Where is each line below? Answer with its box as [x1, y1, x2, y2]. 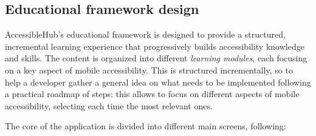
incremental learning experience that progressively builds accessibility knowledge [5, 39, 304, 52]
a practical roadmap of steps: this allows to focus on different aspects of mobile [5, 87, 300, 100]
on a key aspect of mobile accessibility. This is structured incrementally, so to [5, 63, 293, 76]
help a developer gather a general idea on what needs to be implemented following [5, 75, 311, 88]
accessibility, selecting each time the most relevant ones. [5, 99, 213, 112]
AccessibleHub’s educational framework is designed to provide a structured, [5, 28, 286, 41]
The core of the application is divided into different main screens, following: [5, 120, 286, 132]
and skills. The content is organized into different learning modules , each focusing [5, 52, 307, 64]
